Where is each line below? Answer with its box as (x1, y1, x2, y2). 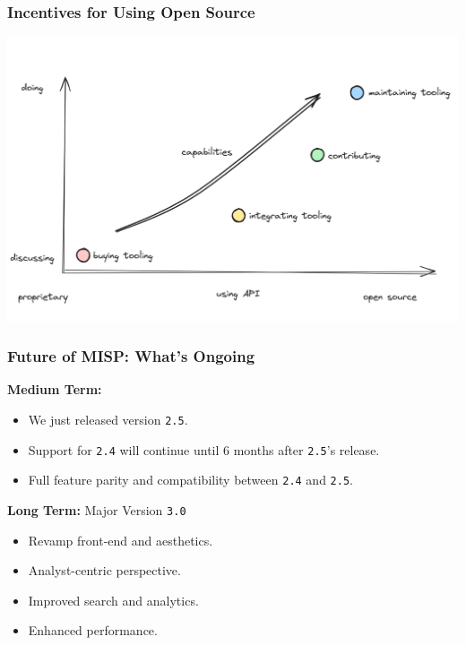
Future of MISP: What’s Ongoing (7, 345, 255, 367)
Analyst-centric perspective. (28, 561, 181, 580)
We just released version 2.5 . (28, 410, 188, 429)
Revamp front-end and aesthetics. (28, 530, 213, 549)
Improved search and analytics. (28, 590, 199, 609)
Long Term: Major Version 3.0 (7, 501, 186, 520)
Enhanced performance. (28, 621, 158, 640)
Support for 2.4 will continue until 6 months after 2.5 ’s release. (28, 440, 380, 459)
